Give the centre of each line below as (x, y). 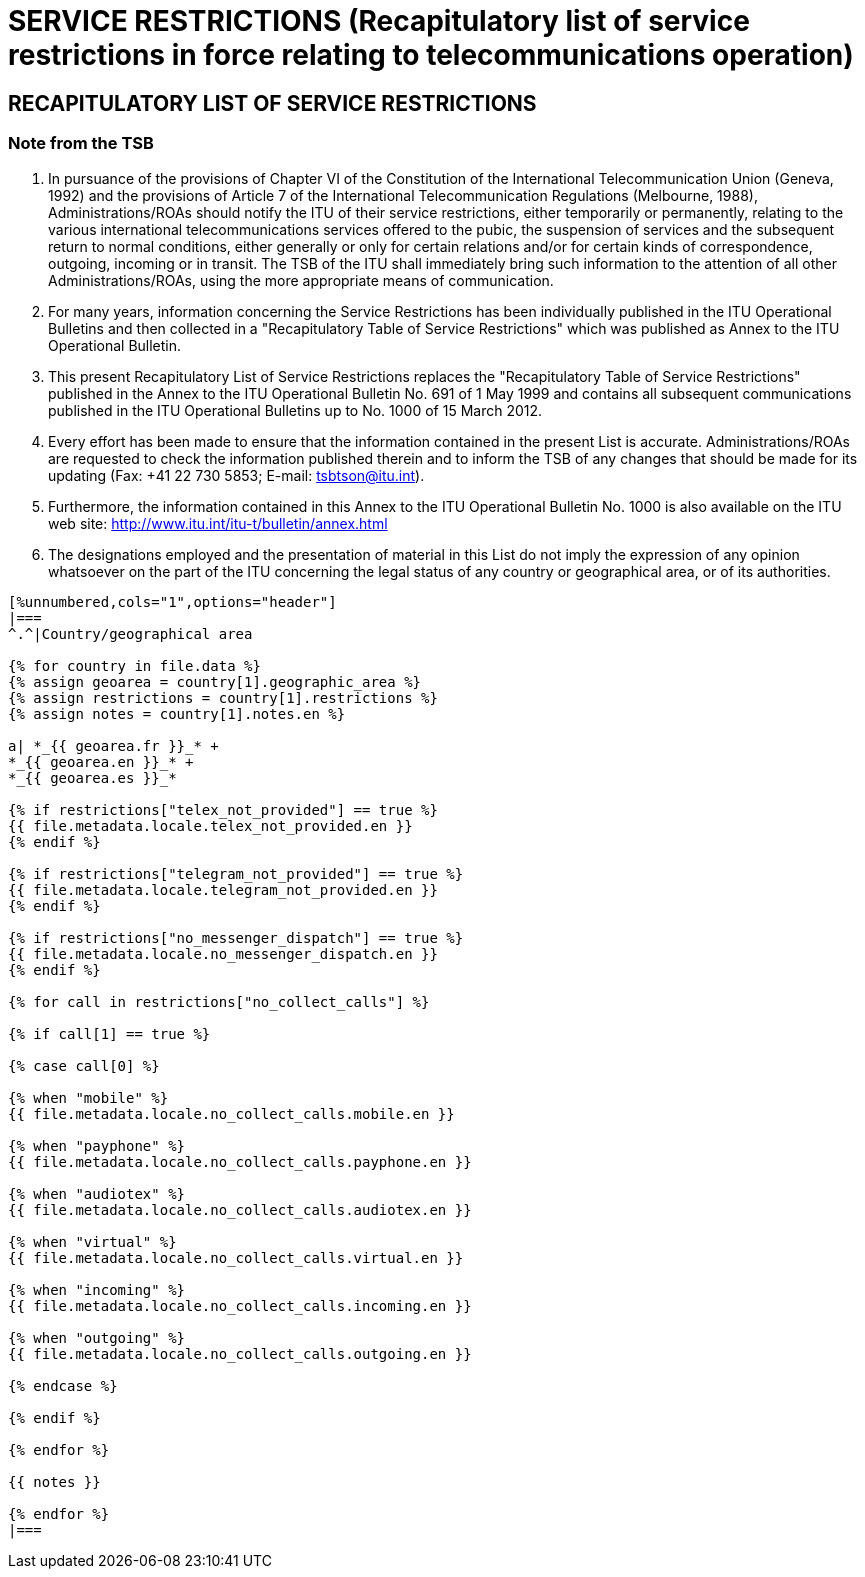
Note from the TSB (81, 143)
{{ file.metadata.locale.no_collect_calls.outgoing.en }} (240, 1353)
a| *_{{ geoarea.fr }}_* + (113, 745)
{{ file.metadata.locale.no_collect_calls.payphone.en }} (240, 1161)
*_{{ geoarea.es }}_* (92, 777)
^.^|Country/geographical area (130, 633)
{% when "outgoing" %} (97, 1337)
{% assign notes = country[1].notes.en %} (177, 713)
